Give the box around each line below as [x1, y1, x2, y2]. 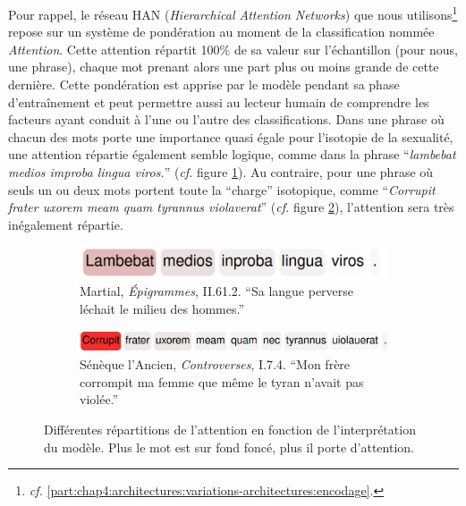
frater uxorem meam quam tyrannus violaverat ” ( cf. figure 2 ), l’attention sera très [8, 198, 454, 216]
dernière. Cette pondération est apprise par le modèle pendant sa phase [8, 75, 400, 94]
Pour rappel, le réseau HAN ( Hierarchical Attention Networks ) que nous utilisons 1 [8, 3, 458, 23]
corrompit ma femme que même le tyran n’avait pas [80, 372, 364, 391]
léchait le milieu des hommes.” [80, 299, 245, 317]
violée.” [80, 390, 119, 409]
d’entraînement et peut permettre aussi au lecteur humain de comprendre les [8, 92, 429, 111]
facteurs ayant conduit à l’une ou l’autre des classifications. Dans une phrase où [8, 110, 445, 129]
